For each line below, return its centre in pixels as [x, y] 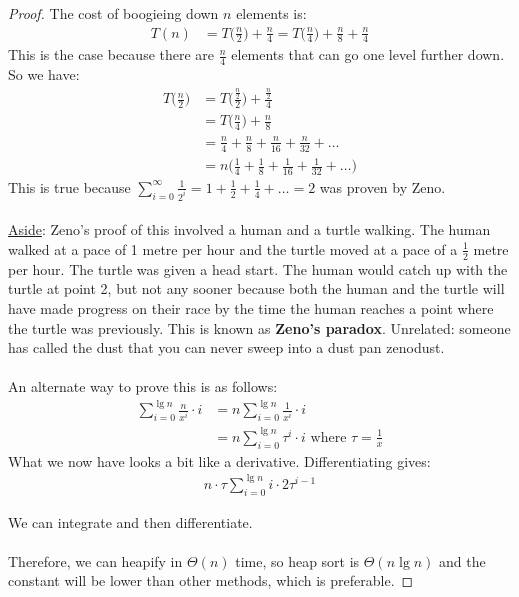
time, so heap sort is [297, 560]
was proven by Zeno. [382, 186]
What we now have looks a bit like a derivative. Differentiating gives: [219, 460]
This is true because [69, 186]
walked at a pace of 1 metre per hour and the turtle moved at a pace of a [233, 248]
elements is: [271, 13]
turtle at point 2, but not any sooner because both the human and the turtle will [256, 288]
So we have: [44, 74]
